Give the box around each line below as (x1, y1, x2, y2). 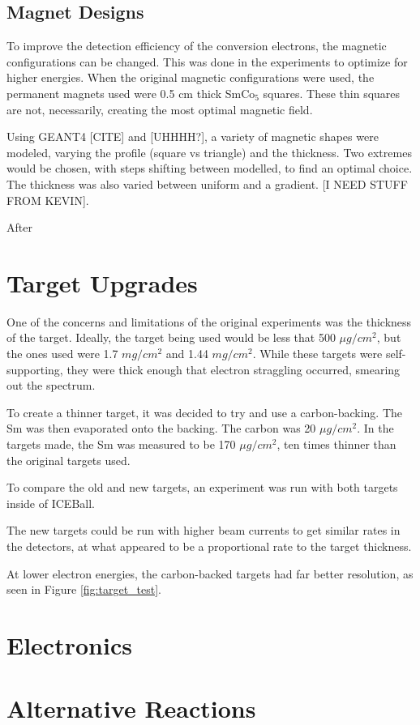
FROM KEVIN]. (6, 191, 89, 208)
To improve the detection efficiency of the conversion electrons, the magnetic (6, 37, 387, 54)
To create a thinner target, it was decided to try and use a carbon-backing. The (6, 403, 402, 420)
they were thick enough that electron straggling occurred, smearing (66, 360, 401, 377)
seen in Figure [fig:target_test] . (6, 581, 162, 598)
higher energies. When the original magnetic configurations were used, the (6, 69, 375, 86)
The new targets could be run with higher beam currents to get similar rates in (6, 522, 401, 539)
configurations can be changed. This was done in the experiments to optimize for (6, 53, 408, 70)
